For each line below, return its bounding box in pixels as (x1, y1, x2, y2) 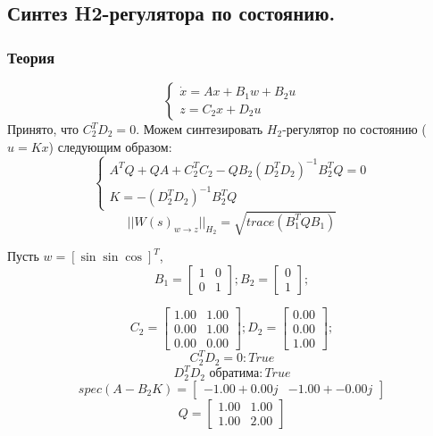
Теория (7, 46, 55, 68)
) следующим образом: (48, 137, 172, 155)
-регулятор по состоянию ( (282, 120, 427, 138)
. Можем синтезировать (136, 120, 263, 138)
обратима (209, 367, 260, 381)
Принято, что (7, 120, 79, 138)
